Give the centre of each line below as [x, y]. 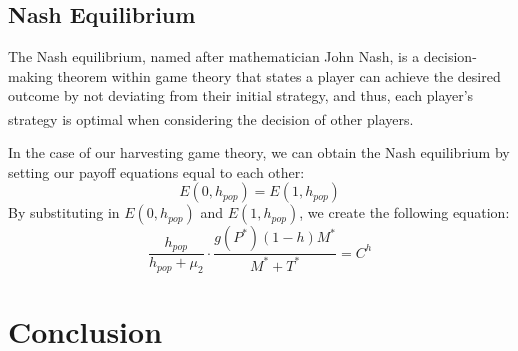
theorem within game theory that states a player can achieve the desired [279, 75]
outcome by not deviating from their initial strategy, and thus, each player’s [241, 95]
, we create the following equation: [404, 212]
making [30, 75]
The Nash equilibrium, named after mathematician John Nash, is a [214, 56]
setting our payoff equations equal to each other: [156, 171]
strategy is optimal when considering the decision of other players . [211, 118]
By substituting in [64, 212]
